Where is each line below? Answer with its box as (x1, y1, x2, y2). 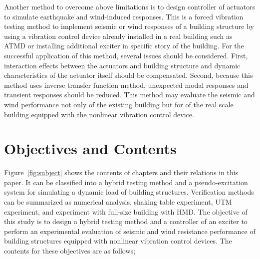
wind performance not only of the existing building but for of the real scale (4, 99, 234, 109)
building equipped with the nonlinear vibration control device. (4, 109, 194, 119)
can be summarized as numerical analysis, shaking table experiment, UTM (4, 197, 232, 207)
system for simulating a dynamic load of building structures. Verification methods (4, 187, 254, 197)
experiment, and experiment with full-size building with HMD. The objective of (4, 206, 248, 217)
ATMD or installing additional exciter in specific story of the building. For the (4, 40, 244, 51)
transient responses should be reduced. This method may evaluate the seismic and (4, 89, 255, 100)
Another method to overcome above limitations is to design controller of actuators (4, 1, 256, 11)
